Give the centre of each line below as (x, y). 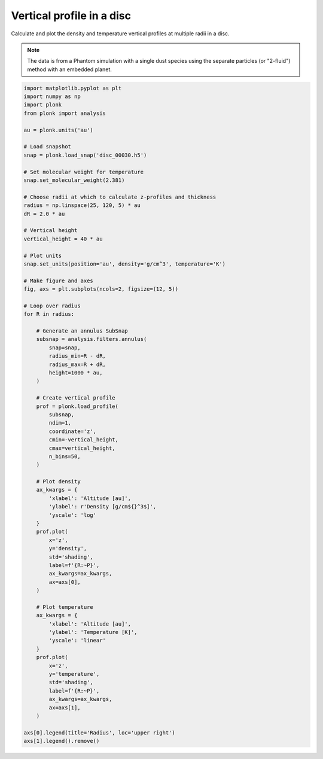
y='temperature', (74, 674)
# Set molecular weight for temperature (83, 172)
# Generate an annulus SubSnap (82, 331)
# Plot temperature (65, 607)
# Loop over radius (52, 306)
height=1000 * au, (76, 373)
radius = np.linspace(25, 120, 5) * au (82, 205)
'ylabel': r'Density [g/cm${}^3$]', (103, 507)
